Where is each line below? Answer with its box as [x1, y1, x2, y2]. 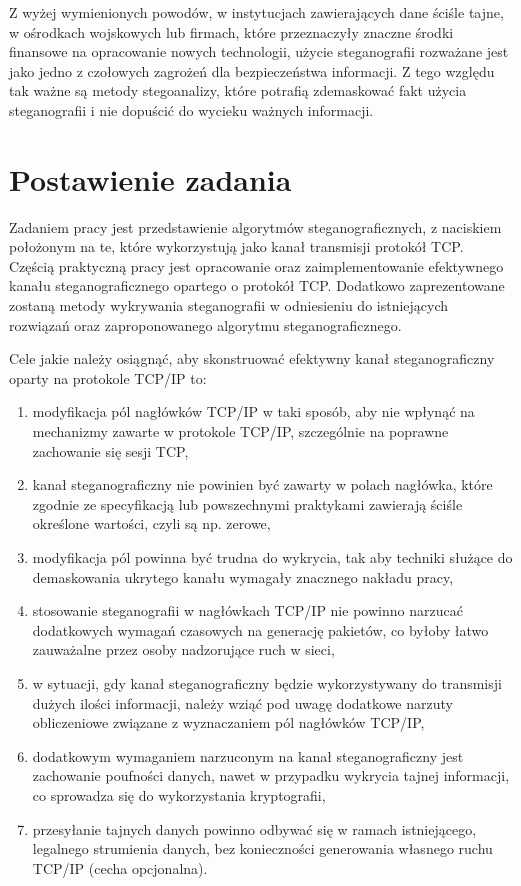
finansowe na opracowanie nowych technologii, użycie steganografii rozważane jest [9, 41, 509, 62]
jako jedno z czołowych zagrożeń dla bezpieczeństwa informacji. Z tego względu [9, 60, 495, 81]
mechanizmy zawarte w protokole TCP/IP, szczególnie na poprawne [32, 421, 449, 442]
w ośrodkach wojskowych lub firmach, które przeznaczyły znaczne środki [9, 21, 454, 42]
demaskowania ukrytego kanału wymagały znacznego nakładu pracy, [32, 566, 454, 587]
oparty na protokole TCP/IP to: [9, 367, 207, 388]
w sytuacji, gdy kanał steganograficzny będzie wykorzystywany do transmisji [32, 672, 502, 693]
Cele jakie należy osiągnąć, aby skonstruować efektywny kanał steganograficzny [9, 348, 495, 369]
